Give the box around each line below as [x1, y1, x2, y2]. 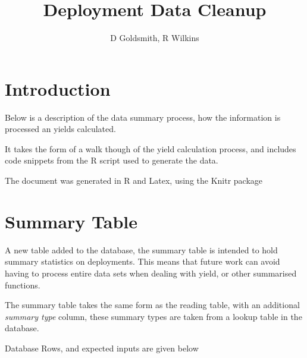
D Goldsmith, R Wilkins [110, 32, 199, 44]
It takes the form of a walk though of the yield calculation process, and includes [5, 142, 296, 155]
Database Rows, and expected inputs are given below [5, 341, 199, 354]
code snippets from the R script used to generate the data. [5, 154, 218, 167]
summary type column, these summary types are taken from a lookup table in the [5, 310, 302, 322]
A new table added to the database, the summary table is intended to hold [5, 243, 278, 256]
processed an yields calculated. [5, 123, 116, 135]
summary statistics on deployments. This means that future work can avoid [5, 255, 280, 268]
